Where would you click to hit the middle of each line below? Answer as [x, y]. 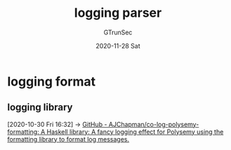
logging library [40, 108]
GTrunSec [118, 32]
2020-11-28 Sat [118, 46]
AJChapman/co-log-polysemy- [154, 124]
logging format [52, 81]
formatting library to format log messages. [68, 139]
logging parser [118, 13]
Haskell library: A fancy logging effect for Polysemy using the [135, 132]
